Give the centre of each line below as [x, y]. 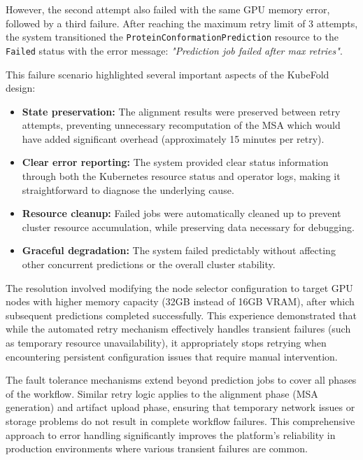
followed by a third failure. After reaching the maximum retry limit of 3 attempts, [182, 23]
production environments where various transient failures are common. [157, 448]
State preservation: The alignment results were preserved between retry [181, 111]
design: [21, 88]
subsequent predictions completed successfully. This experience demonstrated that [181, 315]
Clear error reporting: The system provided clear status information [175, 162]
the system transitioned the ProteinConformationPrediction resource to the [172, 37]
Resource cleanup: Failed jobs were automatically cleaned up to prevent [181, 213]
